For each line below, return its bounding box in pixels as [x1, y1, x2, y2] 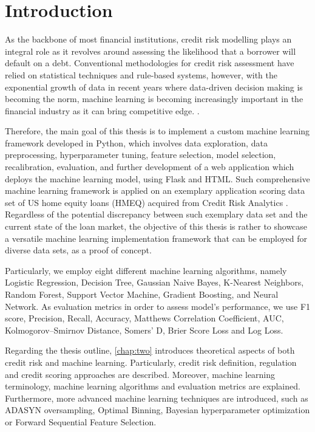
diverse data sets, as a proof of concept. [5, 244, 152, 256]
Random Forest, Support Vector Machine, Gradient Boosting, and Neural [5, 288, 279, 300]
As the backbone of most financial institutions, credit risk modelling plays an [5, 33, 292, 46]
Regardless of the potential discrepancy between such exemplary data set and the [5, 208, 308, 221]
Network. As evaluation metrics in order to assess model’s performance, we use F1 [5, 300, 311, 312]
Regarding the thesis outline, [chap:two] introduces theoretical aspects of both [5, 344, 295, 357]
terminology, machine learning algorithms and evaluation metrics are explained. [5, 380, 300, 393]
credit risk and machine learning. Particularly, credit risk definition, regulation [5, 355, 297, 368]
